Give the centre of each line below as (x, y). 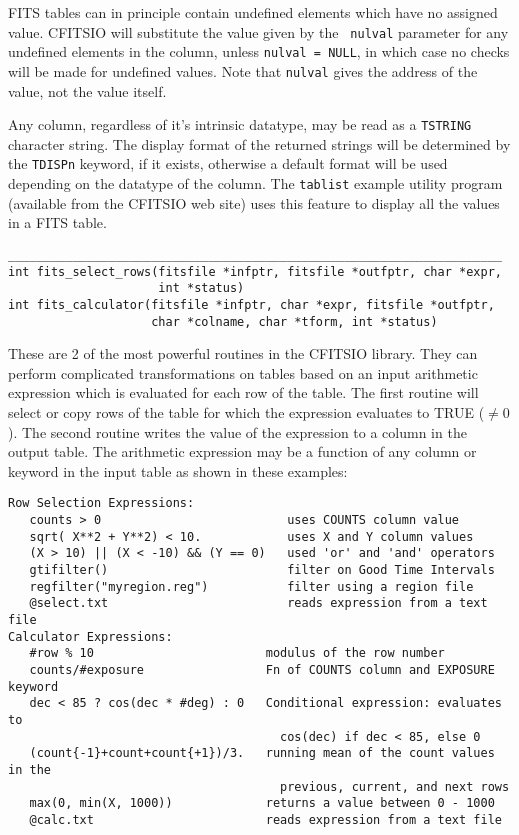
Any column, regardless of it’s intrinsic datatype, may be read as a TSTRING (240, 124)
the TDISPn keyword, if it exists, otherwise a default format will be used (228, 163)
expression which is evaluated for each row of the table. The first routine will (243, 392)
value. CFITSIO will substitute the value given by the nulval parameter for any (258, 31)
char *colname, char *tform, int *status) (294, 321)
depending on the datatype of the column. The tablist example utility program (255, 183)
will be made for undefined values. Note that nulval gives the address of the (243, 70)
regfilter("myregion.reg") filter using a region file (251, 586)
